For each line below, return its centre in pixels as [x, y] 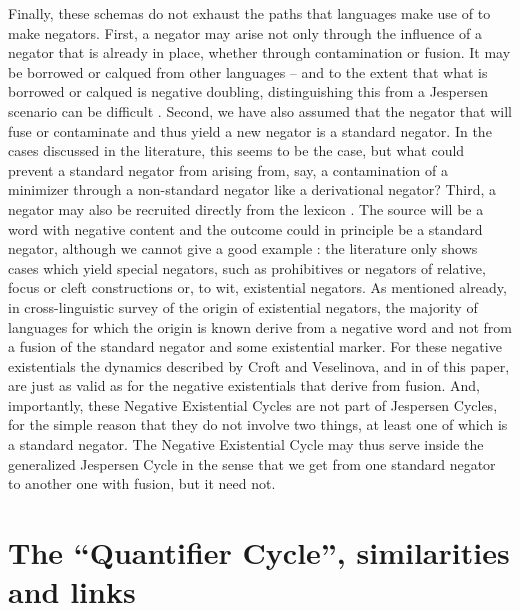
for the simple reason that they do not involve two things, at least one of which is [258, 424]
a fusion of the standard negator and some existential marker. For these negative [255, 346]
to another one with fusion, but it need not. [142, 483]
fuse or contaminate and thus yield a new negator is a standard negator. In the [250, 130]
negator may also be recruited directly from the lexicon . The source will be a [246, 208]
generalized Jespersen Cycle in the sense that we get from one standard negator [252, 463]
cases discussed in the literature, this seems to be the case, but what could [236, 150]
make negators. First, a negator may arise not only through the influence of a [245, 32]
